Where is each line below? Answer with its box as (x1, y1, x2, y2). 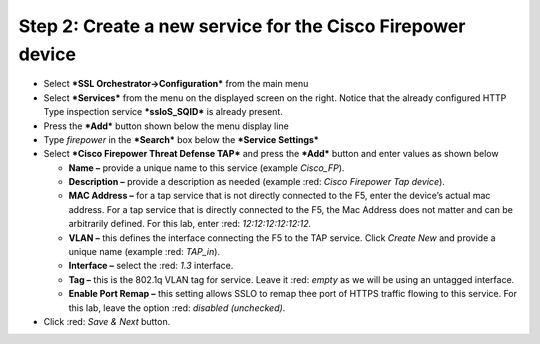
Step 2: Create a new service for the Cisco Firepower (18, 15, 466, 37)
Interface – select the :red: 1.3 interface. (68, 260, 234, 272)
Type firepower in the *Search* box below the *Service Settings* (43, 133, 319, 145)
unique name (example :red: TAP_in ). (68, 246, 220, 258)
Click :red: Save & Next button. (43, 315, 171, 327)
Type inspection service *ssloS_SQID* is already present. (43, 106, 284, 118)
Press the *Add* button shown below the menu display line (43, 120, 289, 132)
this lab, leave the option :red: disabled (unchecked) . (68, 301, 286, 314)
